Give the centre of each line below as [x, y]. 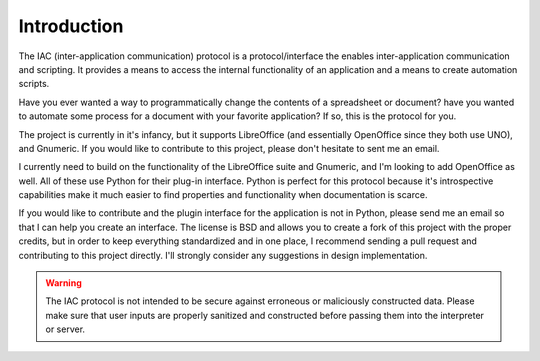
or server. [65, 329]
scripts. [34, 84]
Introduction [71, 26]
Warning [63, 283]
